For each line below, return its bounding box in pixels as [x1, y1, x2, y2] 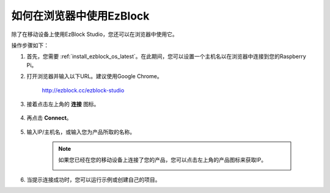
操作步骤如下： [11, 42, 49, 49]
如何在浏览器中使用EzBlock [11, 9, 150, 23]
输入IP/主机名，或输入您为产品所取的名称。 [26, 128, 136, 136]
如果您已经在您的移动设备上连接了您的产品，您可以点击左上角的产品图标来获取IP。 [58, 156, 267, 164]
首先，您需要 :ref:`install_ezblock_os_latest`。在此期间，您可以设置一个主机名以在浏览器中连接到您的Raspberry [26, 53, 307, 60]
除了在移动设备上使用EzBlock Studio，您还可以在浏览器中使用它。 [11, 31, 178, 38]
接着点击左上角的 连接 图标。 [26, 100, 100, 107]
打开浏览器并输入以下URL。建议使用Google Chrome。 [26, 73, 163, 80]
